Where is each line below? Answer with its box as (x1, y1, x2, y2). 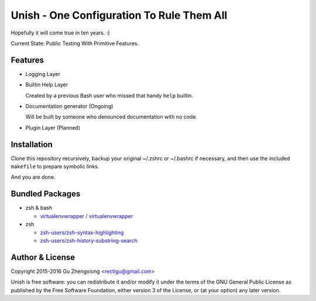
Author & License (11, 252, 75, 262)
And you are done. (11, 174, 56, 181)
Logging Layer (25, 70, 61, 77)
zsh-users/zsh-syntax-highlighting (40, 229, 124, 236)
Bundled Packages (11, 189, 81, 199)
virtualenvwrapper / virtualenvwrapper (40, 212, 133, 219)
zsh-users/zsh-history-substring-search (40, 237, 138, 244)
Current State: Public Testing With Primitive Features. (11, 40, 139, 47)
